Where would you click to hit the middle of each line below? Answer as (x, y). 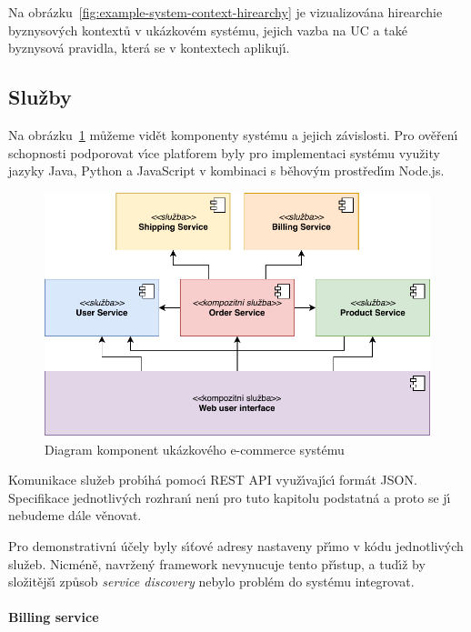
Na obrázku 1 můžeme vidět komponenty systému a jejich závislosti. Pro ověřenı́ (233, 134)
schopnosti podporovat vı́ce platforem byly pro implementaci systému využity (224, 152)
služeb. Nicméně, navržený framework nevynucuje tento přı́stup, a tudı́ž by (217, 563)
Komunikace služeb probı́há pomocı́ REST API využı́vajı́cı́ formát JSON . (213, 480)
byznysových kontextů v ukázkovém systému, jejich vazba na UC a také (208, 30)
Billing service (54, 617)
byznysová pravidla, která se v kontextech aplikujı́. (149, 48)
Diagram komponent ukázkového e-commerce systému (195, 449)
